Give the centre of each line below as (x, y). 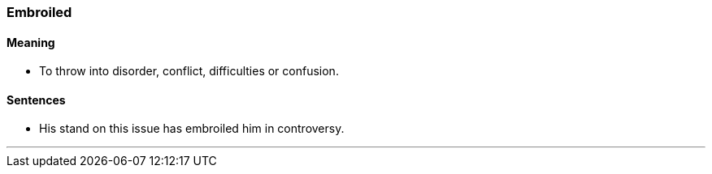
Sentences (36, 100)
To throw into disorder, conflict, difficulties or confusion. (189, 71)
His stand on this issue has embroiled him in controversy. (192, 129)
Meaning (31, 42)
